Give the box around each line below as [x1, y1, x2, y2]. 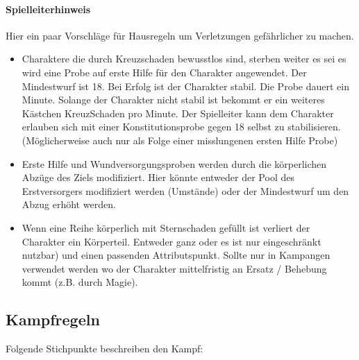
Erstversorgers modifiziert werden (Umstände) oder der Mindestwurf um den [22, 183, 349, 198]
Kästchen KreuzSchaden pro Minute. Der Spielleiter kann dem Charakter [22, 105, 334, 120]
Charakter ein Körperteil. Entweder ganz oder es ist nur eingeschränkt [22, 234, 322, 248]
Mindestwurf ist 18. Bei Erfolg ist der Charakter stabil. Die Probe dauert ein [22, 78, 349, 93]
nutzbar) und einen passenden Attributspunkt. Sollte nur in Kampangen [22, 248, 331, 262]
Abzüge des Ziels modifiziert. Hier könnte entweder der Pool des [22, 170, 294, 185]
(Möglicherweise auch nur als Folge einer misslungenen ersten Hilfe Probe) [22, 132, 338, 147]
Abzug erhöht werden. [22, 197, 116, 212]
